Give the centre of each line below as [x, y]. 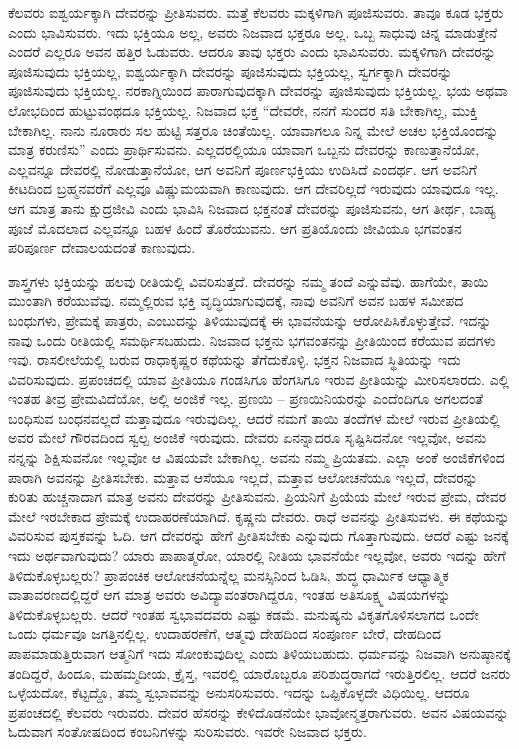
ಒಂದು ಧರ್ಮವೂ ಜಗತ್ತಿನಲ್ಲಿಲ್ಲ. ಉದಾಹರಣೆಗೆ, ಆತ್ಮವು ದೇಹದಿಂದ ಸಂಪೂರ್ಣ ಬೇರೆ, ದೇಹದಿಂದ [225, 633]
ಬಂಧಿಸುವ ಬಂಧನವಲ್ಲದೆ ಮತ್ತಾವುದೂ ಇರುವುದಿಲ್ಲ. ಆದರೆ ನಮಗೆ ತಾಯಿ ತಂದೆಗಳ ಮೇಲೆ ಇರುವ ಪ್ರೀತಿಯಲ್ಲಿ [254, 417]
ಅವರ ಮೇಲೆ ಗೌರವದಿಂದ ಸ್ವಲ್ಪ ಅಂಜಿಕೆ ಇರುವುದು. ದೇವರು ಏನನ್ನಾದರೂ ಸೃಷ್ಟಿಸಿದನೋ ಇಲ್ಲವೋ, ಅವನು [247, 437]
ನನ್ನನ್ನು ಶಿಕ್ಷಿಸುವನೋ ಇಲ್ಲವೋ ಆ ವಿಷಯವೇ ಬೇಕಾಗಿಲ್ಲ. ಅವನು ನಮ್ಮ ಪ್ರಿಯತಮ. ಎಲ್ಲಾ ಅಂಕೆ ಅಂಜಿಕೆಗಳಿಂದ [256, 457]
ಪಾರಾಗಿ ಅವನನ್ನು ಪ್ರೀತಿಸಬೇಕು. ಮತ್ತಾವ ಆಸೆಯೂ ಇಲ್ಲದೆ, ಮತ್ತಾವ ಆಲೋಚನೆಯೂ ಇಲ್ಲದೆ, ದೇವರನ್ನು [243, 476]
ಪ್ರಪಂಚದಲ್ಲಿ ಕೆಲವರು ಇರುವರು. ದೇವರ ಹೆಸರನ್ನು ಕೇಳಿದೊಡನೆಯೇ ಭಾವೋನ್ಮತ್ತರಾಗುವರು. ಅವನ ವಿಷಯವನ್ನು [258, 711]
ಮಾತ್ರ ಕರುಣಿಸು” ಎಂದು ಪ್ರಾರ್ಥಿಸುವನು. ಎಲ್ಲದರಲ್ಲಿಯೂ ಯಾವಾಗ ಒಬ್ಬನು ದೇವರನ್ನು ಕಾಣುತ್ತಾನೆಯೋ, [244, 149]
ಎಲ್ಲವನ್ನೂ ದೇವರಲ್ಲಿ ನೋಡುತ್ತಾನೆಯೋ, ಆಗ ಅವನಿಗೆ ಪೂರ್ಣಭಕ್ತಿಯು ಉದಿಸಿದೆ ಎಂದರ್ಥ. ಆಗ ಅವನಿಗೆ [242, 168]
